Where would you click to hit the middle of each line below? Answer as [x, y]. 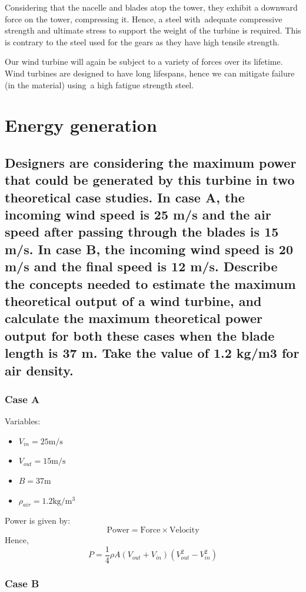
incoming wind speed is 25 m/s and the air [138, 214]
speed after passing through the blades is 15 [142, 232]
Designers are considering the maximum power [151, 162]
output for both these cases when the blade [140, 335]
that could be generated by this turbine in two [150, 180]
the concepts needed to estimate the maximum [150, 283]
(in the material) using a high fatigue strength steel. [99, 84]
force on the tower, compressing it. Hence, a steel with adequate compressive [144, 19]
